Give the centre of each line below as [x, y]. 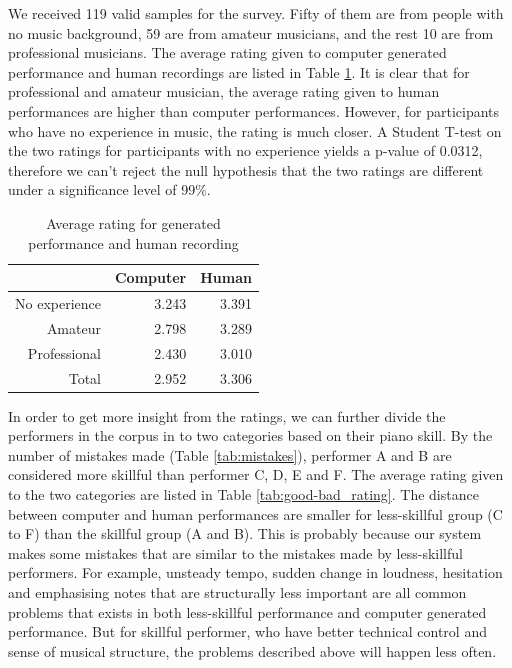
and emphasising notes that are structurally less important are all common [237, 591]
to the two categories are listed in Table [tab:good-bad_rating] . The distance [243, 493]
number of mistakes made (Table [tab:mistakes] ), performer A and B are [230, 454]
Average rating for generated [133, 222]
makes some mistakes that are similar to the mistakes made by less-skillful [235, 552]
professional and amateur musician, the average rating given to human [224, 91]
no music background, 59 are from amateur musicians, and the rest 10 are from [251, 32]
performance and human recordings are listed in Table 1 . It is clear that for [239, 71]
